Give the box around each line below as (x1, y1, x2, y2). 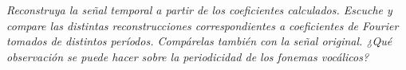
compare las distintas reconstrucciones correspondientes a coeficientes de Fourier (6, 17, 399, 33)
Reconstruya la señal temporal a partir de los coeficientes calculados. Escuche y (6, 2, 392, 17)
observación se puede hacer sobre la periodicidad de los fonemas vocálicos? (6, 48, 369, 64)
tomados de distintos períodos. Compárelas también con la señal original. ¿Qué (6, 33, 392, 49)
